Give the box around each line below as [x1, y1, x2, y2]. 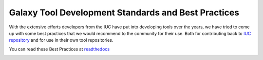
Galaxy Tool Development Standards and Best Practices [9, 7, 240, 18]
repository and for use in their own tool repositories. [9, 37, 113, 43]
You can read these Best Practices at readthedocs [9, 46, 110, 52]
